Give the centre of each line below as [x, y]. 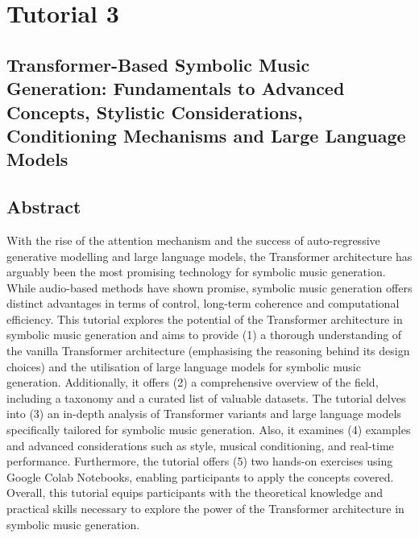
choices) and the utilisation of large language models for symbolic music [184, 366]
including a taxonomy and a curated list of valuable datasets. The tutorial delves [206, 397]
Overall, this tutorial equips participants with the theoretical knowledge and [195, 492]
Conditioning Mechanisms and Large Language [206, 135]
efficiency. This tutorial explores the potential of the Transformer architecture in [205, 319]
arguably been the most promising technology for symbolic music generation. [196, 272]
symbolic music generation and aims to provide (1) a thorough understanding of [204, 335]
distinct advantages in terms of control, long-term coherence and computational [203, 303]
